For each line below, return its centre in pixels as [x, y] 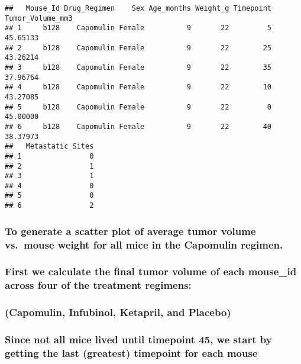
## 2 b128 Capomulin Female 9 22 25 [138, 48]
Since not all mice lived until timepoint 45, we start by [138, 339]
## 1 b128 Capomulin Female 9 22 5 [138, 28]
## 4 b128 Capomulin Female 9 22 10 [138, 87]
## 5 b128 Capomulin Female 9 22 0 [138, 107]
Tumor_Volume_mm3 [39, 18]
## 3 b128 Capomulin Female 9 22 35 [138, 67]
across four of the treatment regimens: [98, 285]
